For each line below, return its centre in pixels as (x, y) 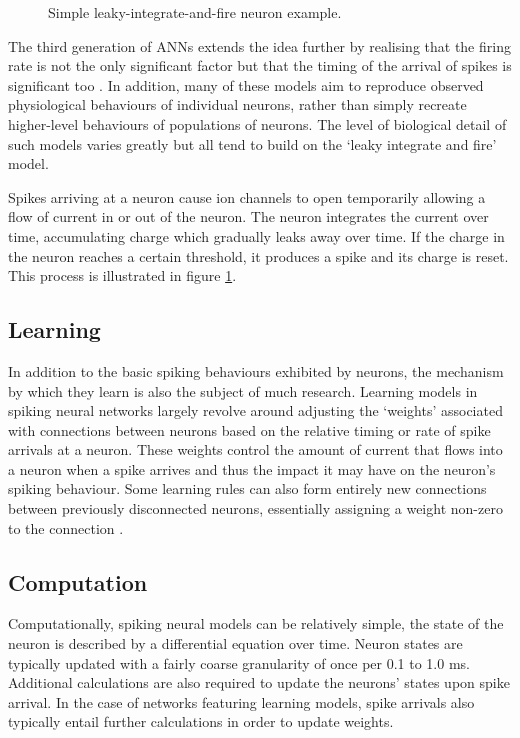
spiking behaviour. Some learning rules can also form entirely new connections (247, 488)
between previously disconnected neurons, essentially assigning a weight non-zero (255, 508)
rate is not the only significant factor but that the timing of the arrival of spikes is (260, 65)
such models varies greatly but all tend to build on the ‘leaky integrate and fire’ (252, 143)
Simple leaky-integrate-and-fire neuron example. (195, 12)
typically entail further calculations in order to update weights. (201, 721)
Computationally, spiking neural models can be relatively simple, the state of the (256, 623)
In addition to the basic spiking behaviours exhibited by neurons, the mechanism (256, 370)
